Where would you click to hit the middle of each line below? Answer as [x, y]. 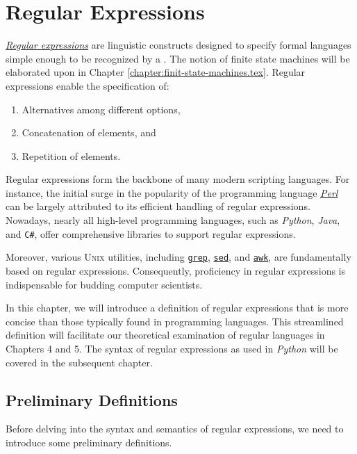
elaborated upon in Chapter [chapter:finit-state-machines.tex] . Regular [156, 72]
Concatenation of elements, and [89, 132]
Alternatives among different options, [101, 109]
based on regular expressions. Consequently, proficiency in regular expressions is [176, 270]
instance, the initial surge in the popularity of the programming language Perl [172, 192]
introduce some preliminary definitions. [89, 442]
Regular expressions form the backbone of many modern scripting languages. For [178, 179]
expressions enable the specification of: [88, 85]
